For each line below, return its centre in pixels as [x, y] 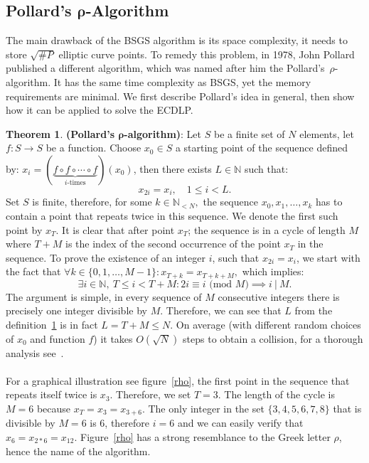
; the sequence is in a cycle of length [267, 229]
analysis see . [35, 352]
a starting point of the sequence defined [261, 148]
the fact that [33, 271]
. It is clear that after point [115, 229]
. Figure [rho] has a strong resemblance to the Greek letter [202, 437]
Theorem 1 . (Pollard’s [60, 133]
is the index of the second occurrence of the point [173, 244]
